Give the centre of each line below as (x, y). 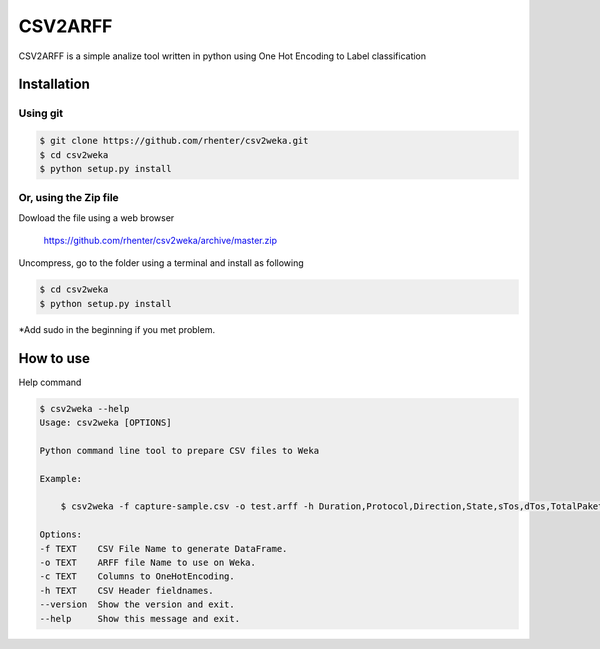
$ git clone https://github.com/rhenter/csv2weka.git (174, 141)
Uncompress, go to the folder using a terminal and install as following (161, 263)
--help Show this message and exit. (139, 618)
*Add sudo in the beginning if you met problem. (116, 329)
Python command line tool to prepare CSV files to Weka (179, 450)
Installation (54, 84)
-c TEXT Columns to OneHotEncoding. (137, 576)
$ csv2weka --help (84, 408)
